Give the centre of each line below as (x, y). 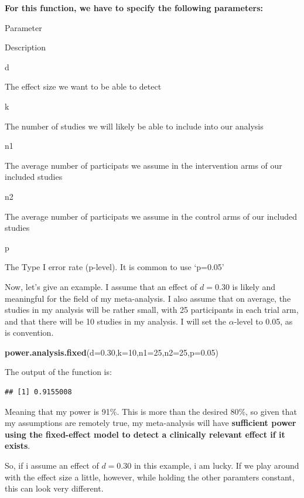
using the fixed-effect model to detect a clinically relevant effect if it (145, 434)
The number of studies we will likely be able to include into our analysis (134, 126)
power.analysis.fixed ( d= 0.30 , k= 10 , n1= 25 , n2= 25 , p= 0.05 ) (112, 352)
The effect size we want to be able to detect (83, 86)
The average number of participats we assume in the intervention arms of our (144, 165)
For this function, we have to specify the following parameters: (134, 8)
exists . (18, 446)
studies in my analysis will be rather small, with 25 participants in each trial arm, (152, 310)
